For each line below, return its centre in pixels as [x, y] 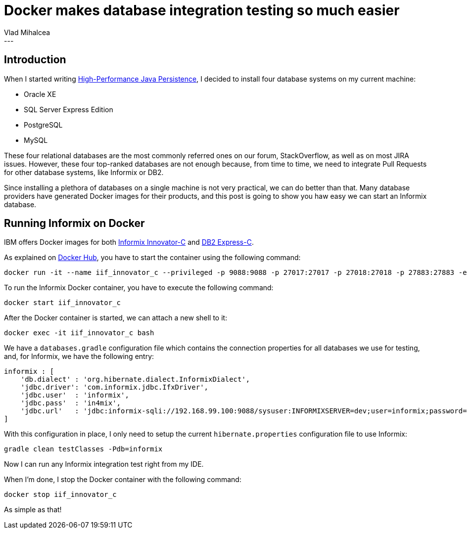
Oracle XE [40, 94]
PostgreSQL [43, 125]
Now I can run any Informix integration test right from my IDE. [104, 464]
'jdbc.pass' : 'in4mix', [71, 403]
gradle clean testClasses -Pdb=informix [83, 449]
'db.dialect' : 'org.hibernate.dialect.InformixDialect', [135, 379]
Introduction [35, 60]
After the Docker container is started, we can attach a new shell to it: [116, 318]
